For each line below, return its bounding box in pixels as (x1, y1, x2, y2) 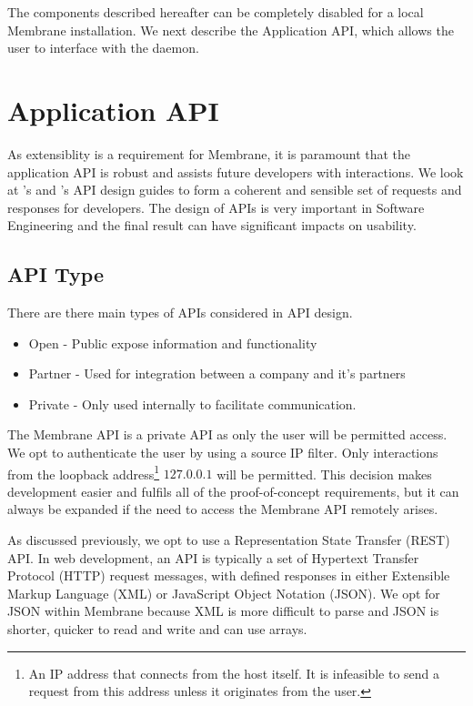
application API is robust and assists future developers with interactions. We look (7, 162, 464, 181)
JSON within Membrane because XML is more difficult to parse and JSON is (7, 601, 439, 620)
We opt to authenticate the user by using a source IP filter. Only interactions (7, 443, 438, 462)
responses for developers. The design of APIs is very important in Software (7, 197, 425, 217)
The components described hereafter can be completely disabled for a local (7, 3, 424, 21)
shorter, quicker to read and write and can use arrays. (7, 620, 307, 639)
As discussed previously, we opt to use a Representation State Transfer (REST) (7, 530, 450, 550)
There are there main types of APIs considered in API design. (7, 303, 353, 322)
